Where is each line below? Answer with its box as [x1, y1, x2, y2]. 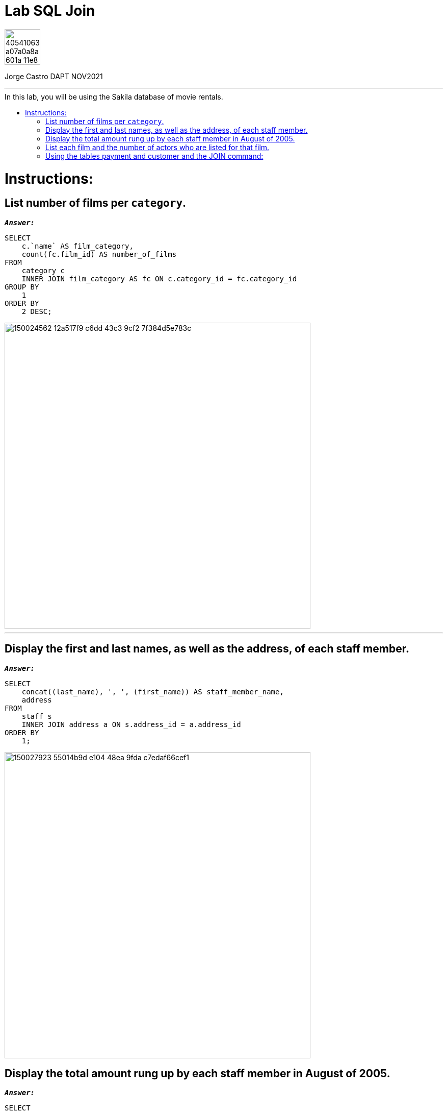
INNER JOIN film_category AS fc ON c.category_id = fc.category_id [21, 274, 297, 283]
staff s [21, 712, 52, 720]
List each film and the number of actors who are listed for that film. [45, 142, 270, 152]
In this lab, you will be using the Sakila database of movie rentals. [5, 92, 223, 101]
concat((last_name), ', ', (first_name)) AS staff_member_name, [21, 687, 284, 696]
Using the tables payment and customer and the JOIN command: [45, 151, 264, 160]
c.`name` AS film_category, [21, 241, 134, 250]
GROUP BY [5, 282, 39, 291]
